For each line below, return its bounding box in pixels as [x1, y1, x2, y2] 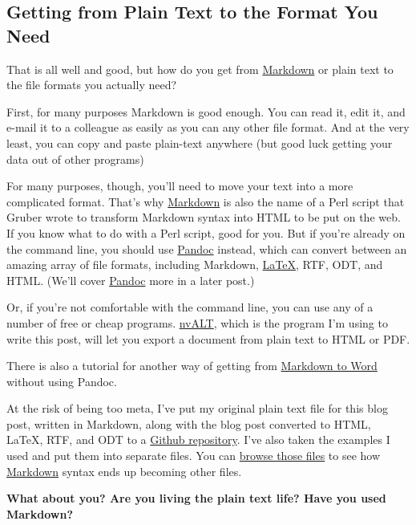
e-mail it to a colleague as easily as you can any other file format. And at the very [6, 119, 410, 136]
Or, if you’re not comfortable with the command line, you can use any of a [6, 299, 374, 315]
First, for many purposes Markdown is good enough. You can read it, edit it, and [6, 103, 406, 120]
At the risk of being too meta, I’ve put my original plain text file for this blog [6, 400, 388, 417]
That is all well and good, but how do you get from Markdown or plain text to [6, 60, 394, 77]
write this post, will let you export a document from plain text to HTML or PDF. [6, 330, 410, 347]
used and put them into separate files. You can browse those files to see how [6, 447, 381, 464]
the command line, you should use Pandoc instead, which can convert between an [6, 240, 407, 257]
